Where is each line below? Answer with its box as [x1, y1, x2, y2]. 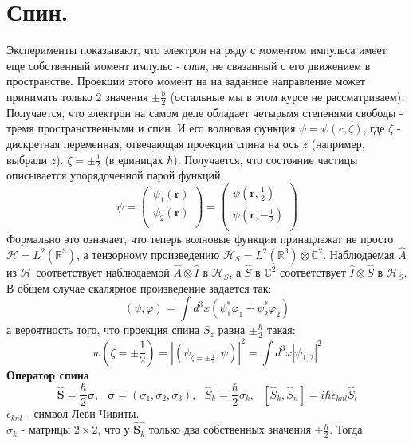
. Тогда [329, 421, 363, 438]
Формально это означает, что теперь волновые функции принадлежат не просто [6, 230, 394, 247]
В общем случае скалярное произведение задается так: [6, 279, 272, 296]
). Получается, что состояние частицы [173, 151, 358, 167]
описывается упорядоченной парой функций [6, 167, 221, 183]
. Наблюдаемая [323, 246, 395, 262]
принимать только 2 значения [6, 88, 148, 104]
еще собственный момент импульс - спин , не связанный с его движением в [6, 57, 371, 73]
